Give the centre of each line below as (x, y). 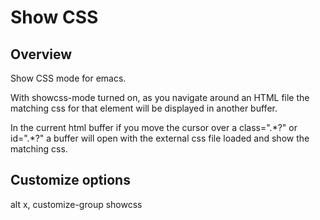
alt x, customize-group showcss (76, 204)
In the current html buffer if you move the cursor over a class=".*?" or (154, 127)
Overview (41, 54)
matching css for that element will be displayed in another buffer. (144, 108)
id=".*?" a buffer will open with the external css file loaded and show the (160, 138)
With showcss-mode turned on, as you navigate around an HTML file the (160, 97)
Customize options (70, 180)
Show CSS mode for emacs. (68, 78)
